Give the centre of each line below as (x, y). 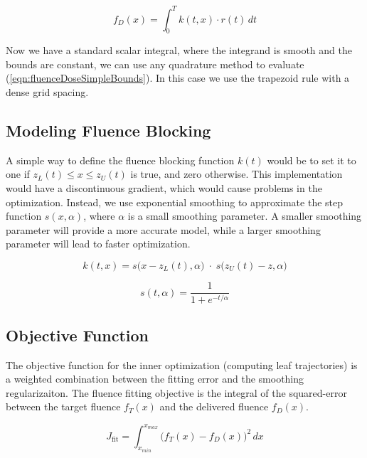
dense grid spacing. (47, 92)
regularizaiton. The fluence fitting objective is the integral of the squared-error (176, 392)
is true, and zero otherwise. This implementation (236, 174)
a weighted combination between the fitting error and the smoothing (155, 379)
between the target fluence (63, 406)
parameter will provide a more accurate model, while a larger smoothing (163, 229)
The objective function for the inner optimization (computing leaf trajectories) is (182, 364)
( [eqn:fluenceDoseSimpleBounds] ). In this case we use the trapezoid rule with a (178, 78)
